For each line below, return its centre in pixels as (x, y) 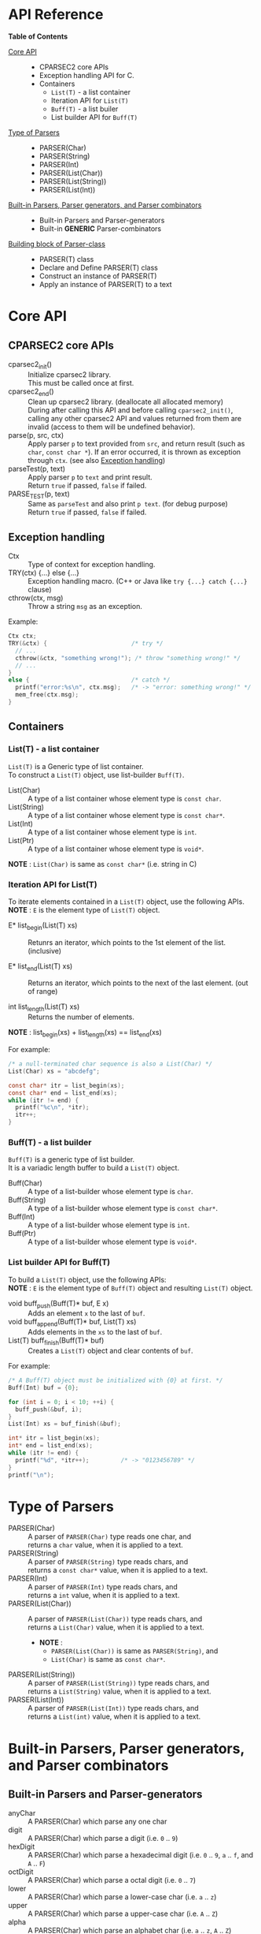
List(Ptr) (21, 840)
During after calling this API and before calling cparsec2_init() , (130, 410)
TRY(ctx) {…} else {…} (44, 573)
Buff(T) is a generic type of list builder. (72, 1159)
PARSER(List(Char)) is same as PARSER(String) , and (134, 1651)
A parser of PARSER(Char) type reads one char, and (110, 1536)
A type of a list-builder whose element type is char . (111, 1192)
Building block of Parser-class (57, 244)
